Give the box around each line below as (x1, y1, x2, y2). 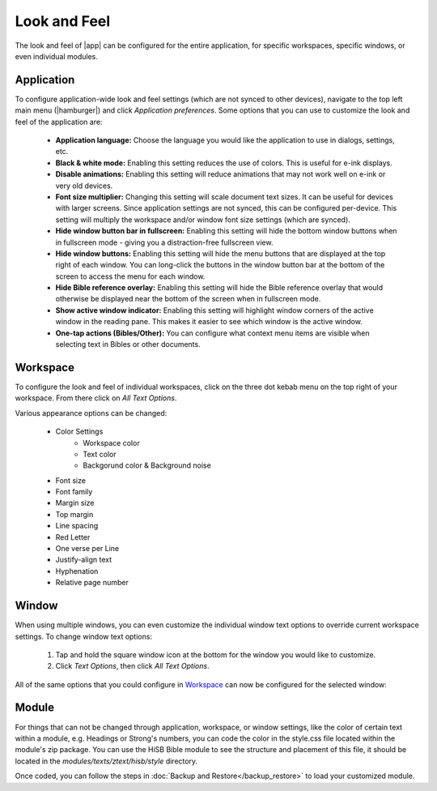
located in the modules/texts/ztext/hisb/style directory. (15, 756, 198, 766)
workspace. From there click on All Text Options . (15, 393, 177, 403)
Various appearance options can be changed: (15, 408, 168, 417)
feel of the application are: (15, 117, 103, 126)
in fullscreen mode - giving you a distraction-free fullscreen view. (55, 237, 274, 247)
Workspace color (83, 438, 141, 447)
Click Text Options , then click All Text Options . (55, 661, 210, 671)
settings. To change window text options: (15, 631, 153, 641)
